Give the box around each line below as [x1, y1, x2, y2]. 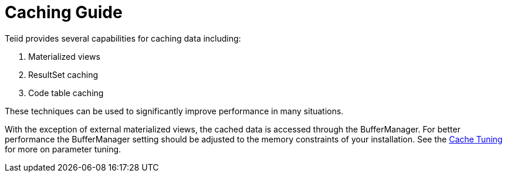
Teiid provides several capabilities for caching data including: [5, 33, 241, 43]
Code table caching [28, 87, 104, 98]
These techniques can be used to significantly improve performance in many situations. [5, 105, 344, 116]
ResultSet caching [28, 69, 98, 80]
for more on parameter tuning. [5, 144, 121, 154]
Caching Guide [5, 2, 123, 22]
